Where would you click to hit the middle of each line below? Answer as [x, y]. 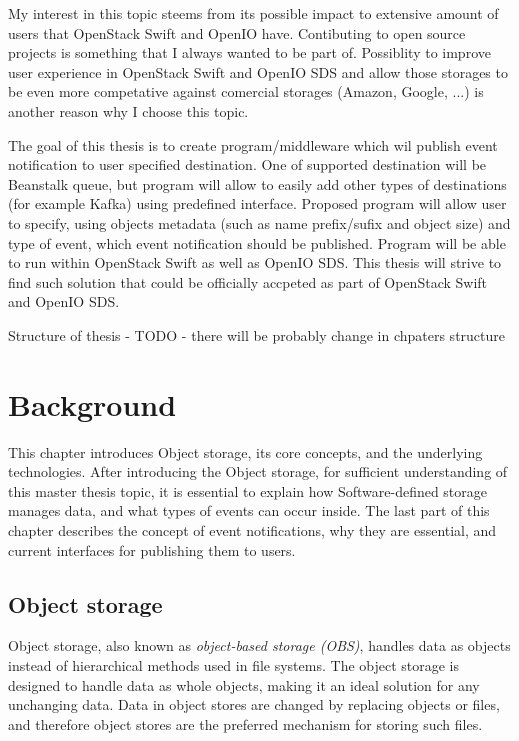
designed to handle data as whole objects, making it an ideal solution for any [244, 684]
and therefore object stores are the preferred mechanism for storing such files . [245, 723]
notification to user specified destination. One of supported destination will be [247, 164]
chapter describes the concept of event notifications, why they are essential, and [252, 530]
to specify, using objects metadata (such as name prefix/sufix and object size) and [259, 222]
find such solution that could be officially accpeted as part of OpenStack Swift [248, 281]
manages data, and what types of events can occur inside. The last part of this [249, 510]
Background [92, 403]
